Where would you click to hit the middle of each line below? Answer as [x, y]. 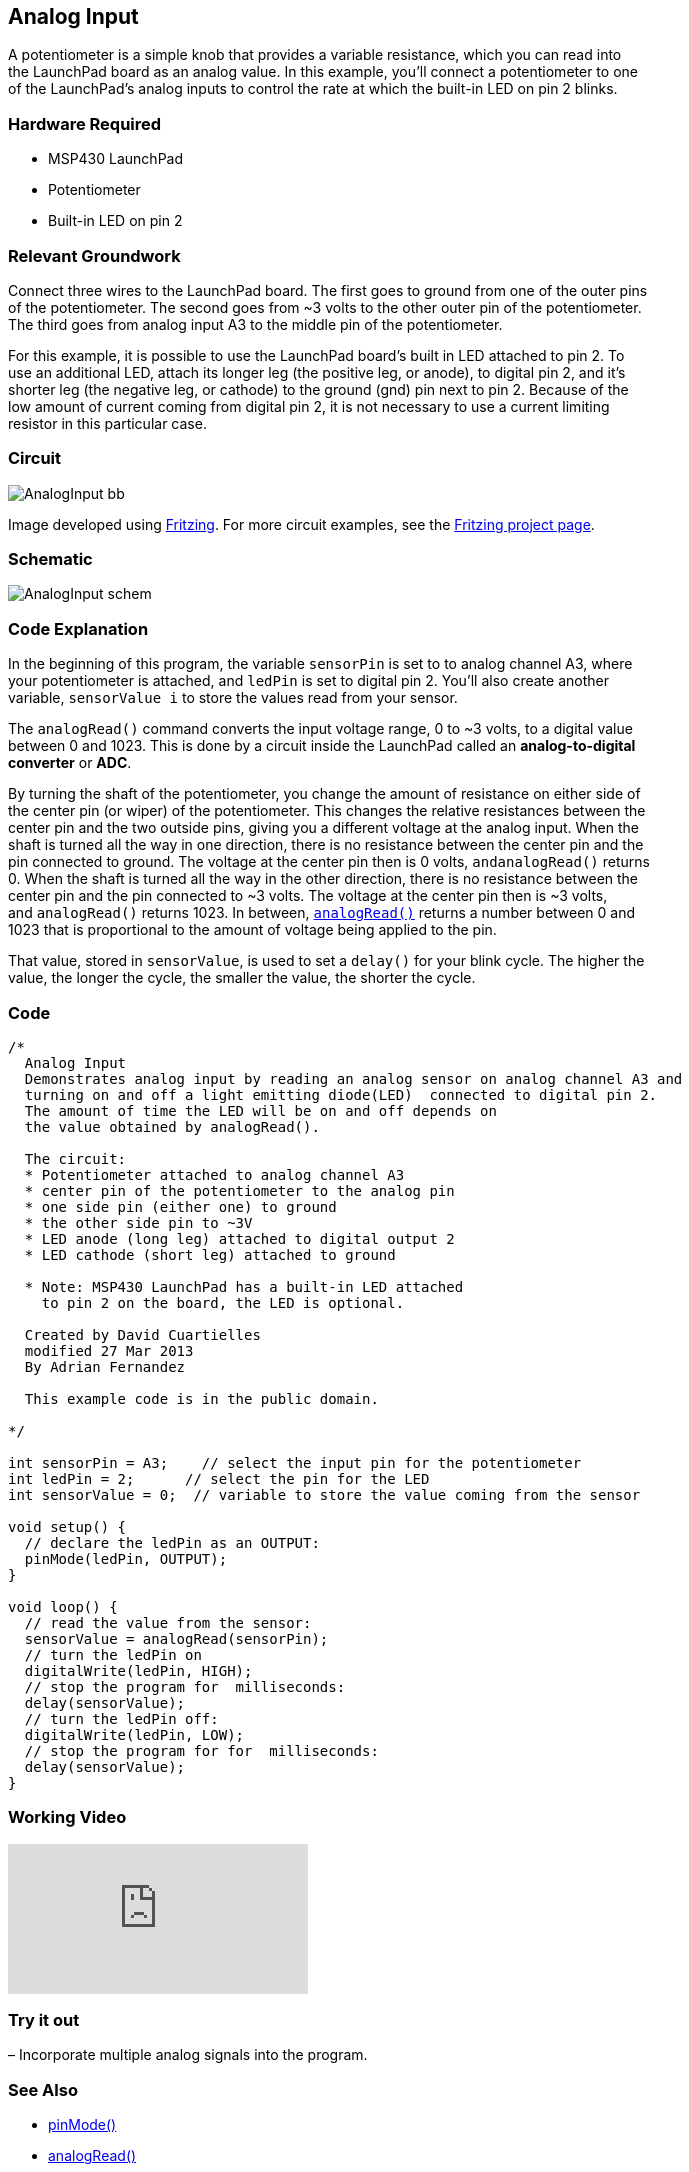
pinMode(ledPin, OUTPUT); [126, 1558]
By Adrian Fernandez [105, 1366]
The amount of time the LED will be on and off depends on [260, 1110]
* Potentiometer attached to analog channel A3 [214, 1174]
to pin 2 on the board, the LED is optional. [223, 1302]
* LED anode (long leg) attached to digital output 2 [239, 1238]
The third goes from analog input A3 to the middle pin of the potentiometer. [255, 324]
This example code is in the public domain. [201, 1398]
